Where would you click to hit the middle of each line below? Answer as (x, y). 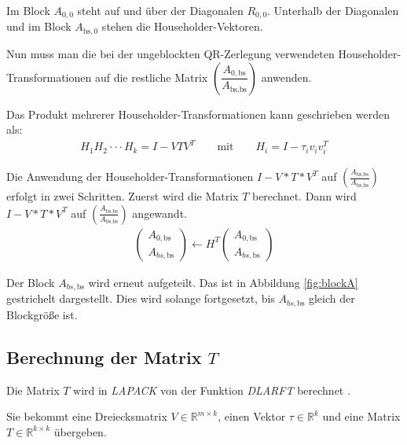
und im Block (39, 26)
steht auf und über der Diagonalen (160, 10)
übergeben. (80, 431)
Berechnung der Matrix (104, 357)
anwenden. (286, 77)
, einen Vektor (252, 416)
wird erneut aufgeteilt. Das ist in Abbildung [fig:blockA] (223, 282)
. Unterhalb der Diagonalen (333, 10)
